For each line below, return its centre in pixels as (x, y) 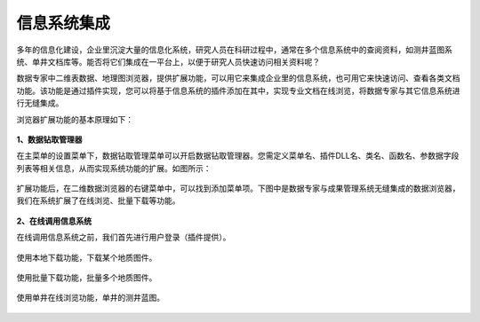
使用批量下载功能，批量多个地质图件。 (87, 278)
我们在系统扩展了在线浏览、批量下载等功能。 (98, 200)
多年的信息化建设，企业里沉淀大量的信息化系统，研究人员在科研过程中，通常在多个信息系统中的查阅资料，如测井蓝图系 (234, 50)
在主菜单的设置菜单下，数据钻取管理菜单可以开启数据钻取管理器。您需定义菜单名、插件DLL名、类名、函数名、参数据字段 (238, 156)
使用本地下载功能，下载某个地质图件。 (87, 257)
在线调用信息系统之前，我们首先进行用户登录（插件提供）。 (124, 237)
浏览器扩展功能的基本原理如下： (75, 119)
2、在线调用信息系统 (54, 221)
